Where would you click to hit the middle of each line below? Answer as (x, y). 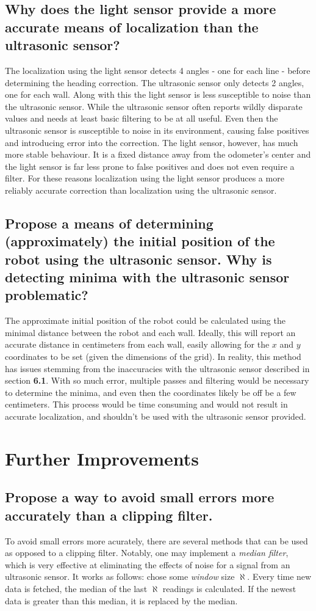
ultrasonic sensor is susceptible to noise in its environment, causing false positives (157, 130)
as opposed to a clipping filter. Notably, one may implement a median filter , (147, 553)
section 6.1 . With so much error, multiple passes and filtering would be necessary (157, 380)
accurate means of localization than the (132, 27)
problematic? (47, 295)
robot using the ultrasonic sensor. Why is (138, 259)
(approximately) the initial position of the (140, 241)
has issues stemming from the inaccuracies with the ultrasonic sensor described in (157, 368)
